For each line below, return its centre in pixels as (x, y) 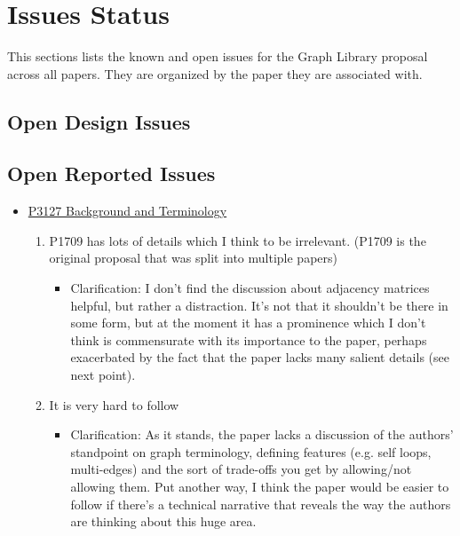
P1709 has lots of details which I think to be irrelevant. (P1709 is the (238, 240)
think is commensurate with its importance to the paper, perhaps (249, 339)
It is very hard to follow (114, 404)
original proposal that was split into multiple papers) (194, 258)
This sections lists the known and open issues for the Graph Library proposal (218, 56)
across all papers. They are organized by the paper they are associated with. (215, 73)
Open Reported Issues (111, 173)
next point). (103, 375)
